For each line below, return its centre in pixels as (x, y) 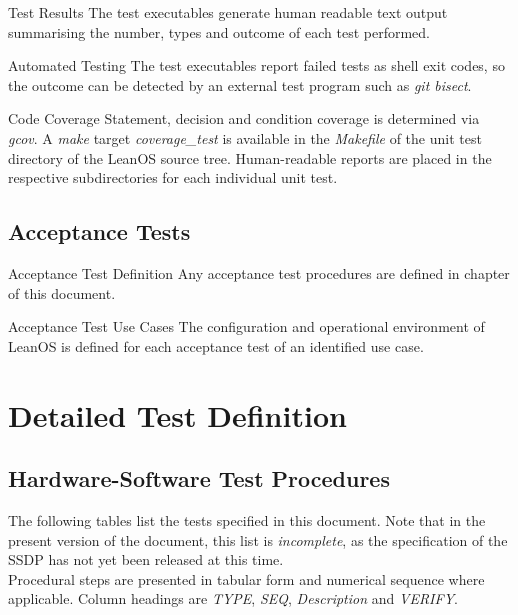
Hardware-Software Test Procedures (199, 478)
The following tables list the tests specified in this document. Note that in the (247, 519)
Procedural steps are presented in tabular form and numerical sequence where (246, 578)
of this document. (62, 292)
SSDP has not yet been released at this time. (146, 559)
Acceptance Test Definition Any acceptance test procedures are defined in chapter (259, 272)
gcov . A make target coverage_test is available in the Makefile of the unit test (245, 137)
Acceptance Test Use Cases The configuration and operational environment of (246, 326)
